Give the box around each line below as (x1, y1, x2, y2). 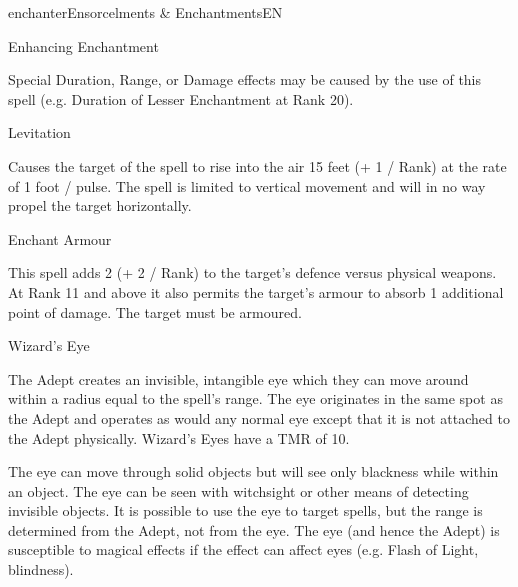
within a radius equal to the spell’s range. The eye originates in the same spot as (8, 388, 503, 409)
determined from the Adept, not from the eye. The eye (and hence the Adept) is (8, 519, 500, 540)
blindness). (8, 559, 74, 580)
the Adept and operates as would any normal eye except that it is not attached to (8, 407, 510, 428)
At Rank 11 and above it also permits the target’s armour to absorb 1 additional (8, 281, 504, 302)
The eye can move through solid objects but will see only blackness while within (8, 461, 499, 482)
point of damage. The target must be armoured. (8, 301, 302, 322)
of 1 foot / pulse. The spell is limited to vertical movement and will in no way (8, 175, 486, 196)
